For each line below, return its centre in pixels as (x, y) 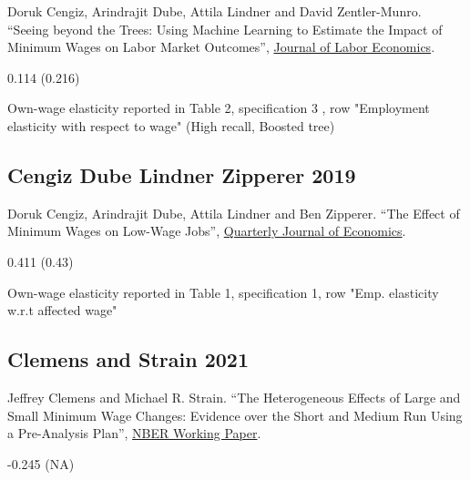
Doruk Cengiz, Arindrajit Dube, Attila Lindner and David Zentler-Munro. (215, 11)
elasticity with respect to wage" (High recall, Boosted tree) (171, 125)
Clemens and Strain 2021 (128, 359)
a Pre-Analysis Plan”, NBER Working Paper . (134, 433)
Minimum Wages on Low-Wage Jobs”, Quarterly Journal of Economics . (207, 231)
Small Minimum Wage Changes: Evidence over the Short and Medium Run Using (235, 415)
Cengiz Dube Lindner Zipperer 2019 (182, 174)
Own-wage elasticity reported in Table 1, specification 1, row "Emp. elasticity (223, 292)
